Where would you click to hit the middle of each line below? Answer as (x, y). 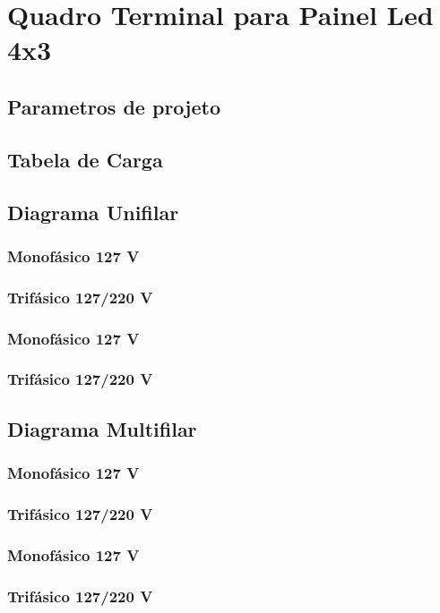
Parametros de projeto (114, 106)
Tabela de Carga (85, 159)
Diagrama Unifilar (93, 212)
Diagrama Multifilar (102, 428)
